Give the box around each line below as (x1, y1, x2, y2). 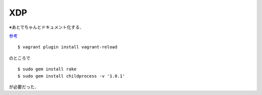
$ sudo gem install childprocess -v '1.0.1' (17, 73, 126, 79)
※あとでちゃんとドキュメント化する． (9, 24, 84, 30)
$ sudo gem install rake (17, 66, 77, 72)
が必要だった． (9, 84, 39, 90)
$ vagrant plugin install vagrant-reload (17, 44, 117, 50)
